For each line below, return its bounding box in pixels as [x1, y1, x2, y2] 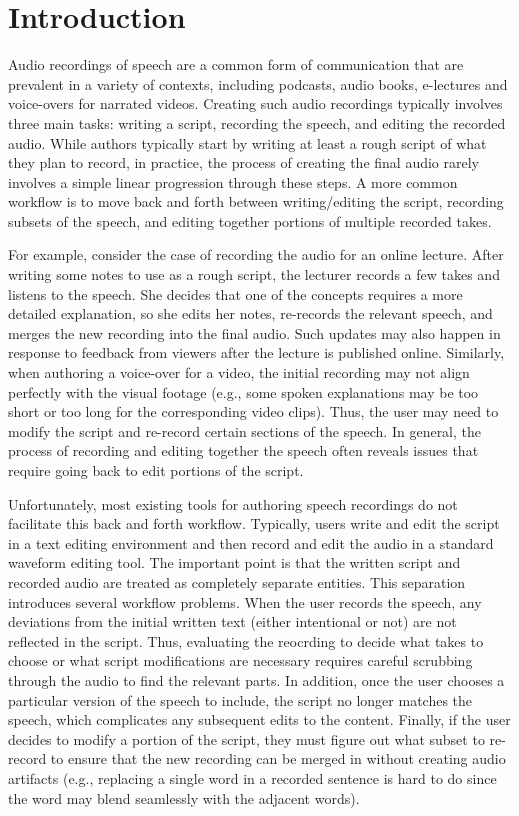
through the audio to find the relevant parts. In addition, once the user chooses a [8, 669, 505, 690]
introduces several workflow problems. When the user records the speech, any [8, 591, 482, 612]
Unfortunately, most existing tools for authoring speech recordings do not [8, 493, 458, 514]
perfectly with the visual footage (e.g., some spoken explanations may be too [8, 381, 479, 402]
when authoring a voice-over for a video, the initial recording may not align [8, 362, 470, 383]
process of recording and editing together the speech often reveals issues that [8, 440, 479, 461]
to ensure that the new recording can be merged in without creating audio [50, 748, 506, 769]
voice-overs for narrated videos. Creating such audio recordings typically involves [8, 93, 503, 114]
